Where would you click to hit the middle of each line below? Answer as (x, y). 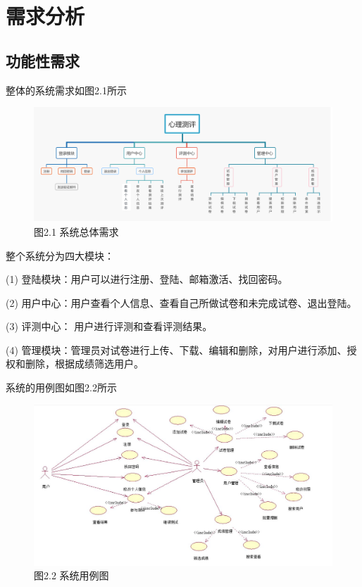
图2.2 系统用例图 (71, 575)
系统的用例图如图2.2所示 (61, 387)
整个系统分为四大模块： (60, 255)
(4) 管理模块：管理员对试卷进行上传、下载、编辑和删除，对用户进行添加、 (176, 349)
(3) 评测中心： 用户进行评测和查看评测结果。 (109, 326)
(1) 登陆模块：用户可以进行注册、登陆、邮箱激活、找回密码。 (147, 279)
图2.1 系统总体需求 (76, 231)
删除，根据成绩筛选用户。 (84, 364)
